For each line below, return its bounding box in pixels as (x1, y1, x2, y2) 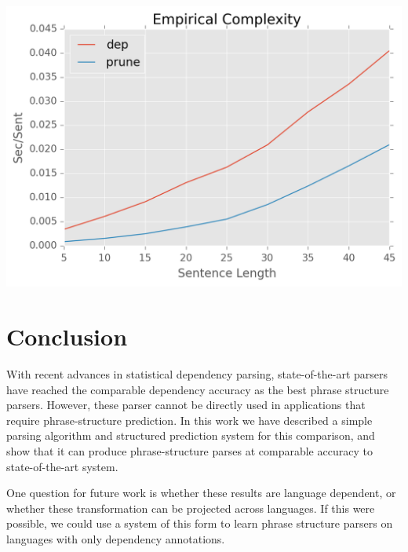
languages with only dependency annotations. (6, 530, 225, 547)
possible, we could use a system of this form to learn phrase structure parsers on (6, 515, 393, 532)
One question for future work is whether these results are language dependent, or (6, 484, 396, 501)
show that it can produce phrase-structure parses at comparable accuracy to (6, 443, 373, 459)
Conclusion (6, 320, 128, 353)
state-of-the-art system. (6, 458, 118, 474)
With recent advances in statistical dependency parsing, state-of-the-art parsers (6, 366, 388, 382)
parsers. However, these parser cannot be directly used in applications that (6, 397, 366, 413)
